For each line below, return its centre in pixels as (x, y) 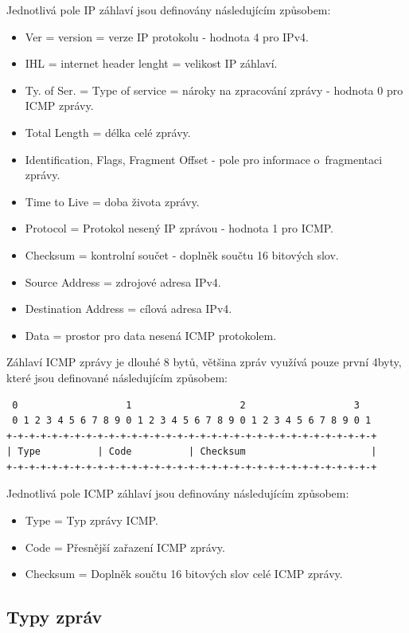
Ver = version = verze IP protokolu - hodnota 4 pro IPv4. (167, 36)
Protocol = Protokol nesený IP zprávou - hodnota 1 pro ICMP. (179, 228)
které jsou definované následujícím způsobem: (117, 377)
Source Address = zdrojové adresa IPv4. (123, 281)
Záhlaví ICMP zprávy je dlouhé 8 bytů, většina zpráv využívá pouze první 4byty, (204, 362)
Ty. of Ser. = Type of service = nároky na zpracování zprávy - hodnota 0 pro (214, 90)
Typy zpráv (55, 617)
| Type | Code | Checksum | (192, 452)
